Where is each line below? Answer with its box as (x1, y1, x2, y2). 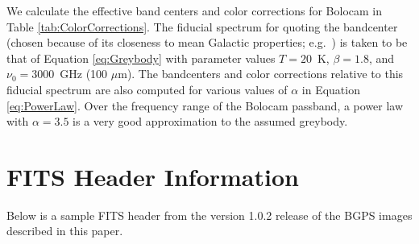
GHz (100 (60, 65, 108, 82)
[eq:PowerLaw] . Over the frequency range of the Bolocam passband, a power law (6, 97, 404, 114)
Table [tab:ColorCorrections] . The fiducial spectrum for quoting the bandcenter (6, 18, 398, 35)
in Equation (301, 81, 360, 97)
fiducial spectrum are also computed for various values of (6, 81, 288, 97)
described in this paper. (6, 222, 123, 239)
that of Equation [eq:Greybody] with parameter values (6, 49, 276, 66)
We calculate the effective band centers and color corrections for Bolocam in (6, 2, 382, 19)
